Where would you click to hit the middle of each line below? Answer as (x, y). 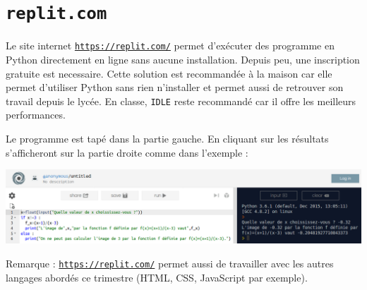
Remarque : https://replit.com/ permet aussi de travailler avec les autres (170, 264)
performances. (36, 115)
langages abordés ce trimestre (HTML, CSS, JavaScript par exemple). (157, 277)
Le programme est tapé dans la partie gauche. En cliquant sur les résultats (167, 138)
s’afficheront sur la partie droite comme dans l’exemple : (127, 152)
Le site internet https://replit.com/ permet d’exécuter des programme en (170, 46)
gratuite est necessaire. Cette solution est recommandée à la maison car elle (169, 73)
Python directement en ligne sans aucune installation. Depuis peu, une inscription (183, 59)
